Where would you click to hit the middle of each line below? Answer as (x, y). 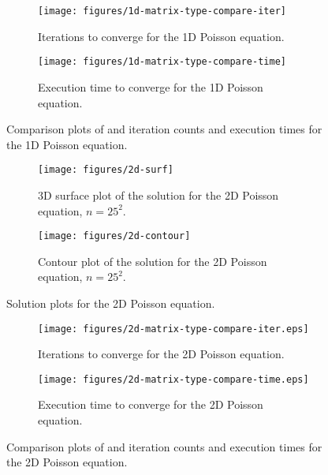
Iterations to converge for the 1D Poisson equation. (161, 36)
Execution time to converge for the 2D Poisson (151, 404)
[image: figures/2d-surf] (106, 170)
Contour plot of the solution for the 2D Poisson (153, 261)
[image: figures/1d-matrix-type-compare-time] (162, 62)
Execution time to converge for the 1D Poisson (151, 86)
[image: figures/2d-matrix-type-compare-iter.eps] (173, 329)
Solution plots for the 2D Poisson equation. (111, 303)
